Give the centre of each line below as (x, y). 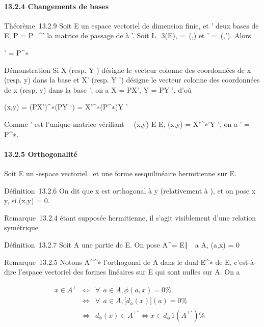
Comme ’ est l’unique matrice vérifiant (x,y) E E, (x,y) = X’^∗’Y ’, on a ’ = (127, 124)
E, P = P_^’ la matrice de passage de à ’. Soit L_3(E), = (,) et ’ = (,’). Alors (128, 35)
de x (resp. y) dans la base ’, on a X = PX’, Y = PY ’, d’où (98, 89)
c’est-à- (245, 262)
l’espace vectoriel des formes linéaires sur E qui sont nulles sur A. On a (129, 272)
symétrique (21, 227)
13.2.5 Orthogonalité (41, 154)
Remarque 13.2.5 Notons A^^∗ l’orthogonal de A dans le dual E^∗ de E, (118, 262)
